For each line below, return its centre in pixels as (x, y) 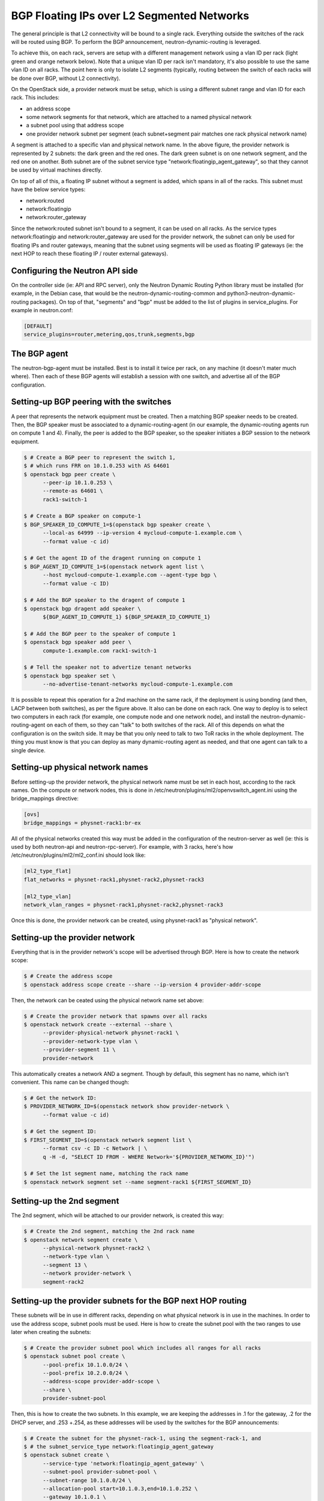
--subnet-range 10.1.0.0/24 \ (87, 1480)
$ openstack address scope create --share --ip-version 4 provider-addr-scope (142, 984)
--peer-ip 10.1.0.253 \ (78, 482)
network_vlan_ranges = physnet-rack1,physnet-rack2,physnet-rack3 (123, 905)
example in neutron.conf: (42, 310)
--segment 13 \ (65, 1265)
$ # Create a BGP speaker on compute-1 (82, 516)
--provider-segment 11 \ (79, 1050)
